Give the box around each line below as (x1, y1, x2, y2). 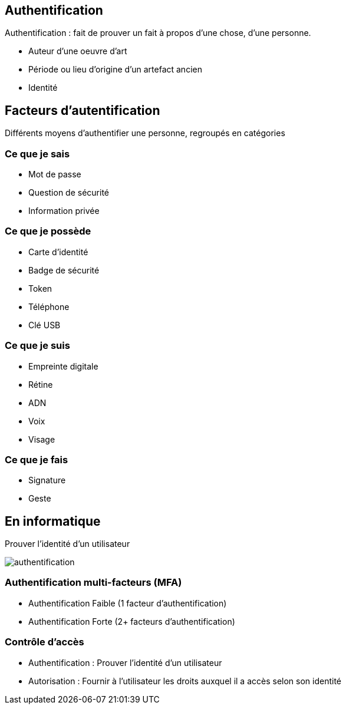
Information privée (28, 206, 100, 216)
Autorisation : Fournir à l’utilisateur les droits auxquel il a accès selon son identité (28, 675, 342, 686)
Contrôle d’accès (5, 636, 84, 648)
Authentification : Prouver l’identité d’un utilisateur (28, 657, 222, 668)
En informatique (5, 513, 101, 529)
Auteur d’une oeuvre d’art (28, 46, 127, 57)
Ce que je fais (5, 453, 68, 466)
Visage (28, 434, 55, 444)
